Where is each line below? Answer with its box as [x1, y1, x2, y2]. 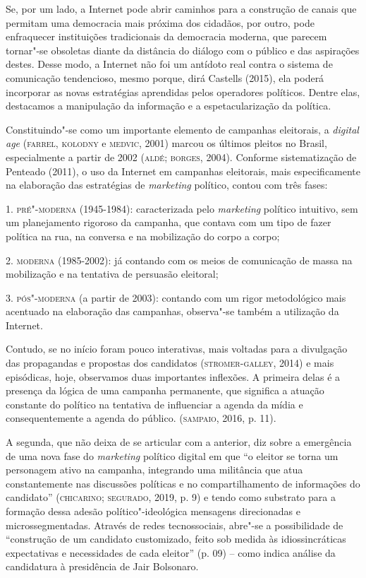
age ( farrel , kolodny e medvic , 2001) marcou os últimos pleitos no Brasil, [6, 136, 327, 151]
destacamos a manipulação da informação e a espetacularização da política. [6, 98, 331, 113]
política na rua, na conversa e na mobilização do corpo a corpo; [6, 228, 280, 243]
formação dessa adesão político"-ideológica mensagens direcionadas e [6, 504, 300, 518]
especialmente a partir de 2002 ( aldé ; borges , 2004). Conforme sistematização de [6, 149, 357, 164]
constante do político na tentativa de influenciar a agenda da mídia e [6, 396, 303, 411]
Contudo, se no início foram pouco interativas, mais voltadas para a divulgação [6, 341, 348, 356]
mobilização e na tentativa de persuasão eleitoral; [6, 266, 219, 281]
